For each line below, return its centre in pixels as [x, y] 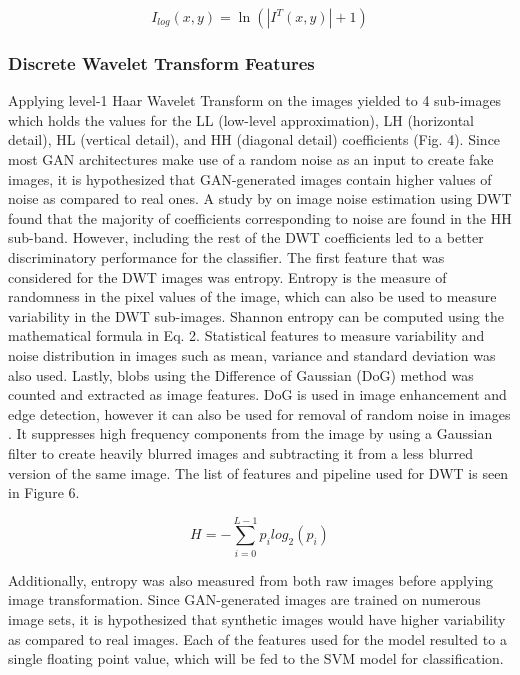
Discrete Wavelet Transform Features [161, 62]
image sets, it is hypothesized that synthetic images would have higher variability [257, 619]
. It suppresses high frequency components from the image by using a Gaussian [250, 433]
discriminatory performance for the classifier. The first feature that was [226, 256]
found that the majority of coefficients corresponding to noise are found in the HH [260, 217]
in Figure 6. [44, 492]
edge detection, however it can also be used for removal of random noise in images [259, 413]
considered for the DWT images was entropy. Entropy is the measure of [227, 276]
